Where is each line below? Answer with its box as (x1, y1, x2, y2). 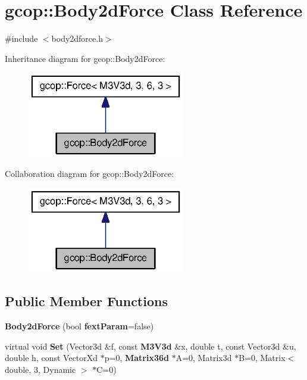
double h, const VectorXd (5, 351, 98, 364)
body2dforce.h (51, 32, 103, 45)
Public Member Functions (5, 292, 168, 310)
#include (5, 32, 38, 45)
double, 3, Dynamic (5, 363, 76, 375)
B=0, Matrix (239, 351, 286, 364)
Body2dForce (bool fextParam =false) (5, 320, 154, 332)
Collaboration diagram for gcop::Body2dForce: (5, 167, 174, 180)
